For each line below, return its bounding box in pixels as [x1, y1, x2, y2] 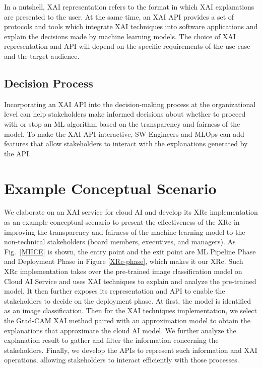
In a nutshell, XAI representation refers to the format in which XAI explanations [4, 2, 254, 12]
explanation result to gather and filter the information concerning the [4, 335, 219, 345]
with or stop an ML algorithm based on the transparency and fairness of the [4, 118, 240, 129]
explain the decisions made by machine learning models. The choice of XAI [4, 31, 236, 41]
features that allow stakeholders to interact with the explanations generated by [4, 138, 248, 149]
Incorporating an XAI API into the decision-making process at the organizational [4, 99, 256, 109]
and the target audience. [4, 50, 80, 61]
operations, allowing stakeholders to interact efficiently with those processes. [4, 354, 239, 365]
